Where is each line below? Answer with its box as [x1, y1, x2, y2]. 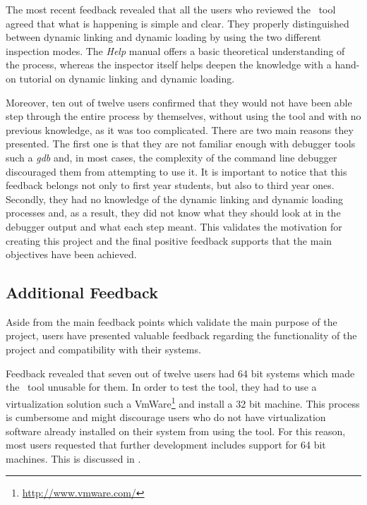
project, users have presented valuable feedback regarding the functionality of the [6, 328, 357, 343]
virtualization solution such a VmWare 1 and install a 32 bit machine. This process [6, 394, 360, 410]
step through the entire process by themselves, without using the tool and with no [6, 109, 361, 123]
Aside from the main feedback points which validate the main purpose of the [6, 314, 337, 329]
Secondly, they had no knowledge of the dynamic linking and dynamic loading [6, 191, 344, 206]
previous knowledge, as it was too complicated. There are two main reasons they [6, 122, 354, 137]
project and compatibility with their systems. [6, 342, 201, 357]
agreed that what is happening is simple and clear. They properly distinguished [6, 16, 349, 30]
